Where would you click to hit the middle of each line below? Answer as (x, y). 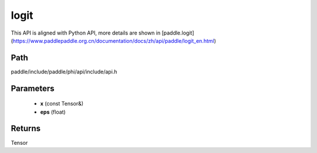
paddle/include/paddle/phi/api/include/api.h (64, 72)
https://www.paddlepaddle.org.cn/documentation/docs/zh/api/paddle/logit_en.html (113, 40)
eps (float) (53, 112)
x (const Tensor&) (62, 104)
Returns (26, 129)
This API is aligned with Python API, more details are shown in (86, 33)
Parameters (33, 88)
